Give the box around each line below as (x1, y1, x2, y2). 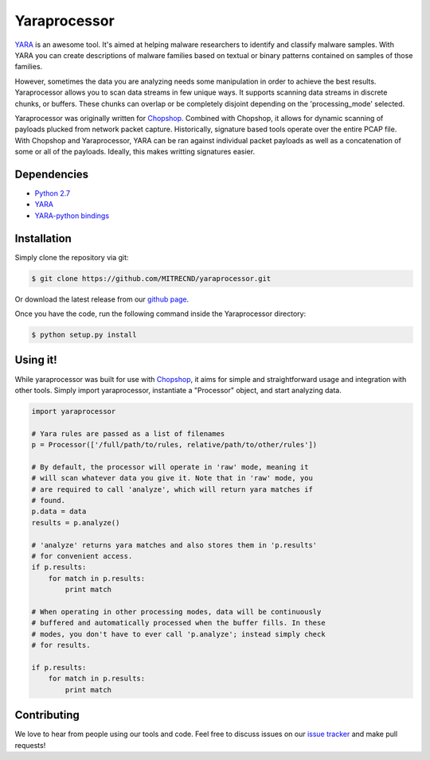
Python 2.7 (34, 188, 71, 198)
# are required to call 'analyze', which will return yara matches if (31, 485, 314, 493)
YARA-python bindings (34, 211, 110, 220)
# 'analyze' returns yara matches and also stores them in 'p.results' (31, 540, 318, 549)
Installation (14, 232, 72, 245)
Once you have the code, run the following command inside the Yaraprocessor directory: (14, 309, 307, 318)
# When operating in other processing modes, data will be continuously (31, 607, 322, 616)
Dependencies (14, 167, 89, 181)
